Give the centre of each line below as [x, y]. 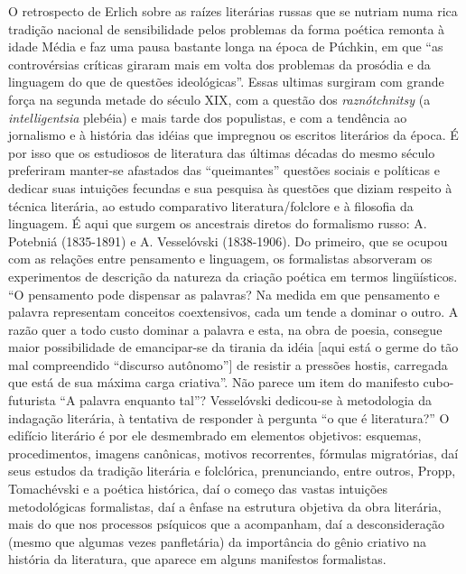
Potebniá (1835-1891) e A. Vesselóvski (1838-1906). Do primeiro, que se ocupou [228, 241]
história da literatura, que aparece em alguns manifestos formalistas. [197, 559]
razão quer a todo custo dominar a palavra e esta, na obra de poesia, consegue [225, 329]
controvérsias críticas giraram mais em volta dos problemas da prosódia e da [219, 64]
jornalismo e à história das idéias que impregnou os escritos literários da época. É [233, 135]
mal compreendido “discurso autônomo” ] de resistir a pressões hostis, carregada [228, 364]
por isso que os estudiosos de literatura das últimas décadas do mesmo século [222, 152]
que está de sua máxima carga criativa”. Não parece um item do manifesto [214, 382]
